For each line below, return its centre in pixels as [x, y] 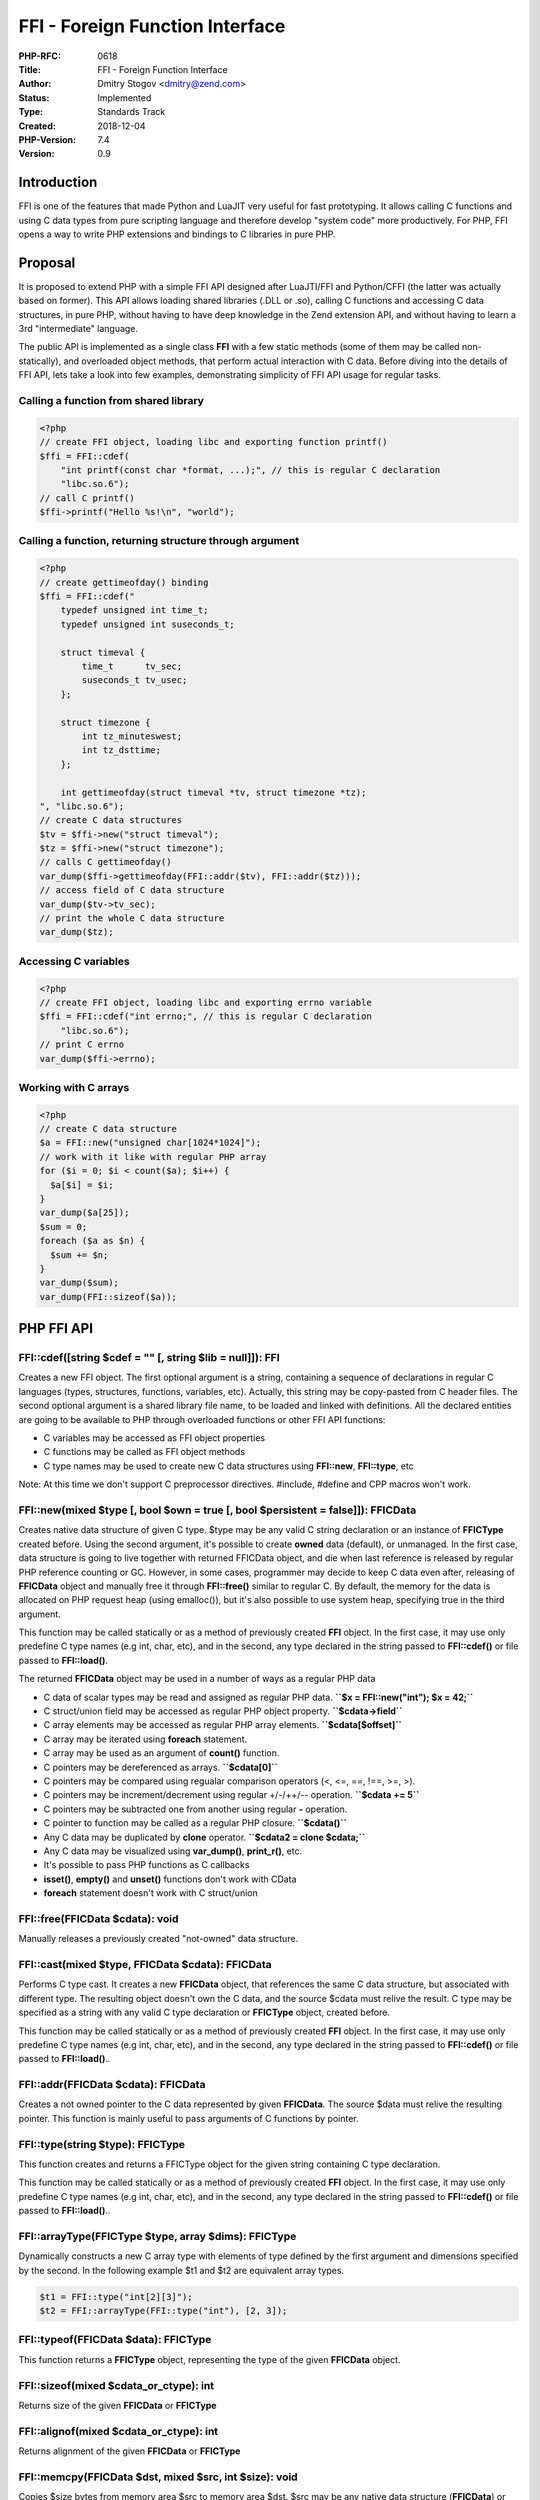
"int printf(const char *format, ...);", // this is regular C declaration [250, 469]
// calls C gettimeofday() [105, 862]
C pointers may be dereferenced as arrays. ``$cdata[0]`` [161, 1767]
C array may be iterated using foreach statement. [145, 1739]
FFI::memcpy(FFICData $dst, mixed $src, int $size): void [158, 2477]
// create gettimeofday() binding [124, 582]
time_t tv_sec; [132, 666]
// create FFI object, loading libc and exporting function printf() [213, 442]
